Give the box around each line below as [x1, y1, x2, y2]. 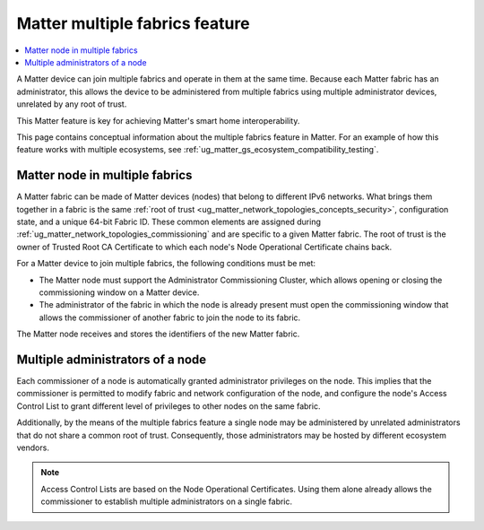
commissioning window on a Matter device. [39, 287, 200, 298]
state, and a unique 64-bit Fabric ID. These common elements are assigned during [16, 216, 322, 227]
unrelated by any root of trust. [16, 99, 127, 109]
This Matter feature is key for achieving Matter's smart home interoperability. [16, 115, 300, 126]
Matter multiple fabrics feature [16, 13, 250, 33]
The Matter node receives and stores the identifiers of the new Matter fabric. [16, 328, 300, 340]
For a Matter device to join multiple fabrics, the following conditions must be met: [16, 258, 316, 269]
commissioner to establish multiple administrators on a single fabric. [40, 496, 293, 507]
